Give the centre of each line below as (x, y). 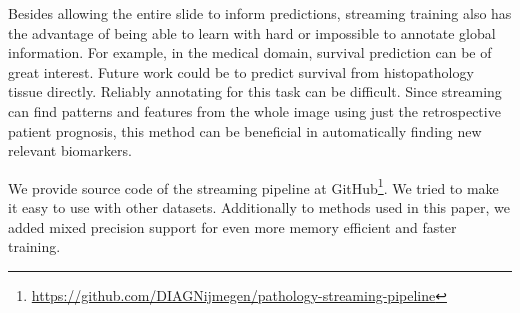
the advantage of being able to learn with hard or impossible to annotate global (252, 32)
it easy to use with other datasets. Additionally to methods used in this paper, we (259, 207)
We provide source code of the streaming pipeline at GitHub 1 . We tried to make (253, 186)
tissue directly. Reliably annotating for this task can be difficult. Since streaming (255, 91)
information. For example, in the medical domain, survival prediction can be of (250, 52)
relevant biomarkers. (70, 150)
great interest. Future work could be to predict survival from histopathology (241, 71)
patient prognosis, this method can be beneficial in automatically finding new (245, 130)
